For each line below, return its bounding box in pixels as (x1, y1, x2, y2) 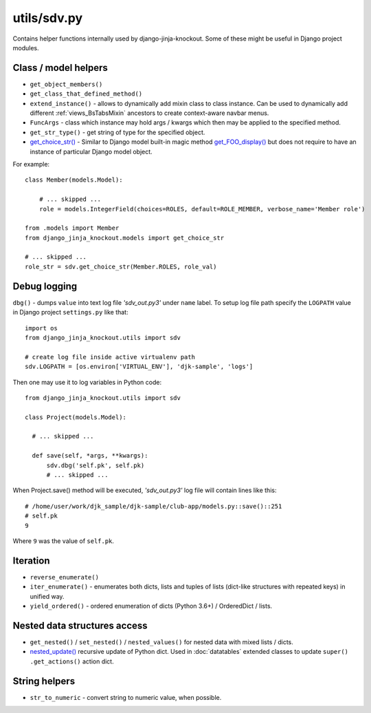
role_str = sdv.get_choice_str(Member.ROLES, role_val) (25, 262, 217, 270)
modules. (12, 43, 39, 52)
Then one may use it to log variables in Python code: (12, 378, 161, 386)
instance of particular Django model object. (30, 147, 153, 156)
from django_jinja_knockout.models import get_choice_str (25, 234, 225, 242)
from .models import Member (25, 224, 120, 232)
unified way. (30, 592, 65, 600)
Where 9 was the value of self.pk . (12, 537, 115, 545)
